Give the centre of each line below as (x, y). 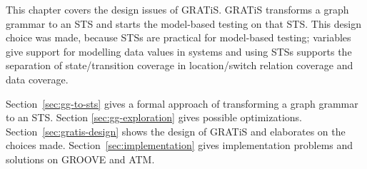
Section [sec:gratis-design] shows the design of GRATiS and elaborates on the (176, 131)
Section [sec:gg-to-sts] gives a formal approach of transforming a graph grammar (182, 103)
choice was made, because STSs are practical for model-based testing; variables (179, 37)
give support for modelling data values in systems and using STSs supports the (179, 51)
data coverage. (37, 79)
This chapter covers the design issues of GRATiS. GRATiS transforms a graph (177, 9)
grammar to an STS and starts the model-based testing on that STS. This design (183, 23)
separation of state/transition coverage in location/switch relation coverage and (180, 65)
